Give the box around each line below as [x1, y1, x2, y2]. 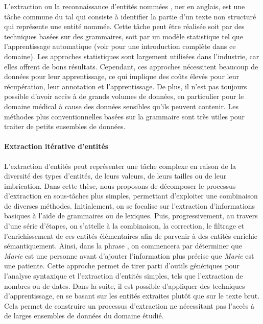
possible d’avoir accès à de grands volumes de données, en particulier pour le [4, 91, 244, 102]
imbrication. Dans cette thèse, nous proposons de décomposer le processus [4, 180, 236, 191]
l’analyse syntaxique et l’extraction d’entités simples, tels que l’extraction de [4, 270, 243, 281]
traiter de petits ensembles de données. [4, 121, 126, 132]
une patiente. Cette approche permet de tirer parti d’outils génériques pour [4, 260, 240, 271]
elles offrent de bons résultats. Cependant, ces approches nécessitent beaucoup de [4, 61, 258, 71]
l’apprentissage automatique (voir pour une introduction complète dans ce [4, 41, 236, 52]
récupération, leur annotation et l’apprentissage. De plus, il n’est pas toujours [4, 81, 247, 91]
